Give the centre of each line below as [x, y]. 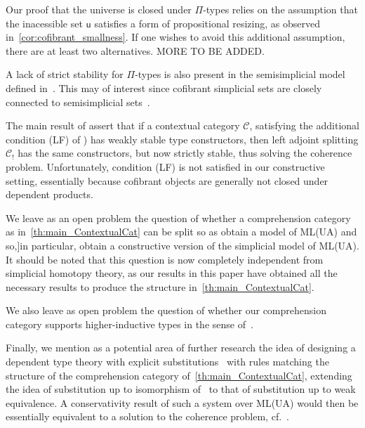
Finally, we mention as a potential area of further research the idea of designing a [181, 348]
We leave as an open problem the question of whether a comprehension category [178, 218]
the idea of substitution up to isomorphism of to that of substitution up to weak [181, 389]
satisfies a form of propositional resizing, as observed [207, 23]
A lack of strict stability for [65, 74]
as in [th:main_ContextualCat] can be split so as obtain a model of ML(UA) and [181, 232]
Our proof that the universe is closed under [99, 9]
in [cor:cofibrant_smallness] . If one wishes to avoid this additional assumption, [175, 37]
